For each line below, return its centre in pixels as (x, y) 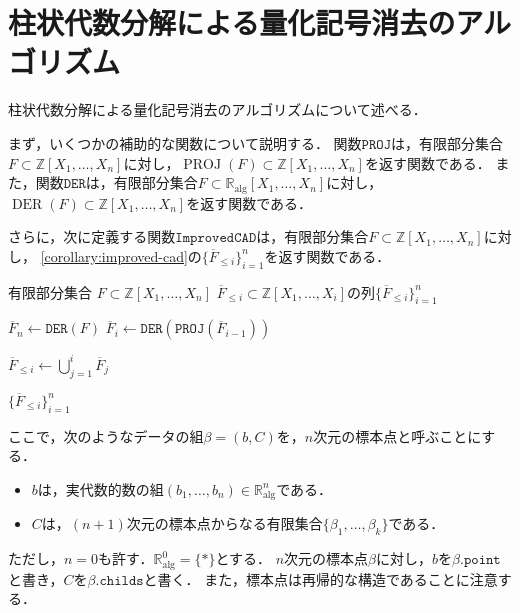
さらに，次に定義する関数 (92, 236)
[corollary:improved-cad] (114, 255)
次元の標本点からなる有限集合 (224, 523)
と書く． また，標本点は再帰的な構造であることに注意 (320, 578)
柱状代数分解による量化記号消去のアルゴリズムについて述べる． (217, 109)
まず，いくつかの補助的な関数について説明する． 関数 (185, 142)
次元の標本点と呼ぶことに (397, 435)
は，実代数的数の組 (100, 488)
